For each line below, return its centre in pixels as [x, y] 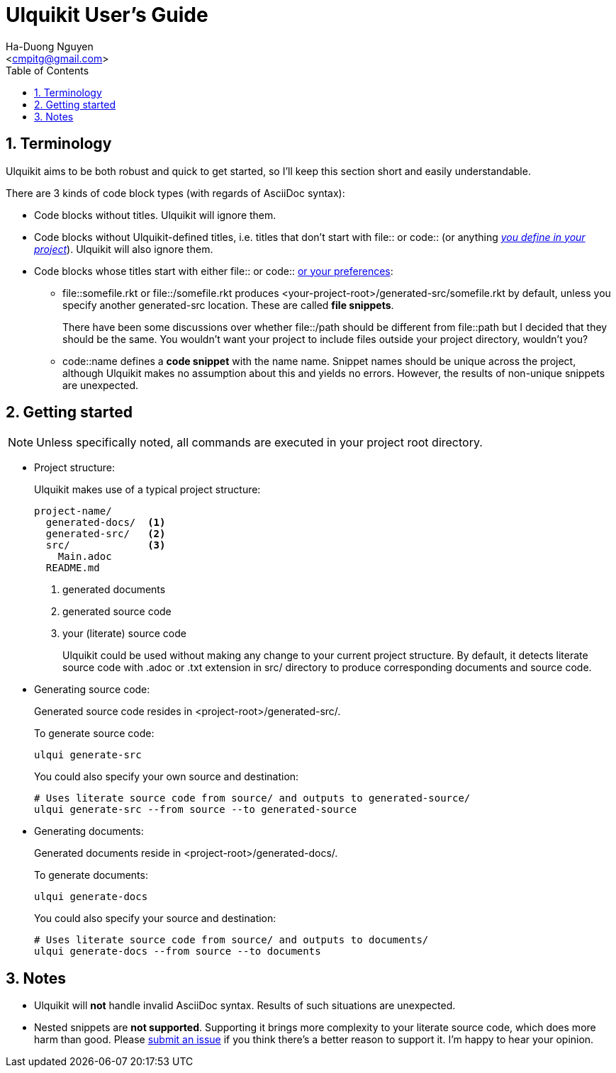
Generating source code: [92, 690]
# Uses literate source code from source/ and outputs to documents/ [231, 940]
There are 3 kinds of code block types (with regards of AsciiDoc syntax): [175, 193]
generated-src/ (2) [106, 534]
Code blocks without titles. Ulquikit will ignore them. [155, 215]
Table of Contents [47, 70]
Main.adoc [85, 557]
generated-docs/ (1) [106, 523]
